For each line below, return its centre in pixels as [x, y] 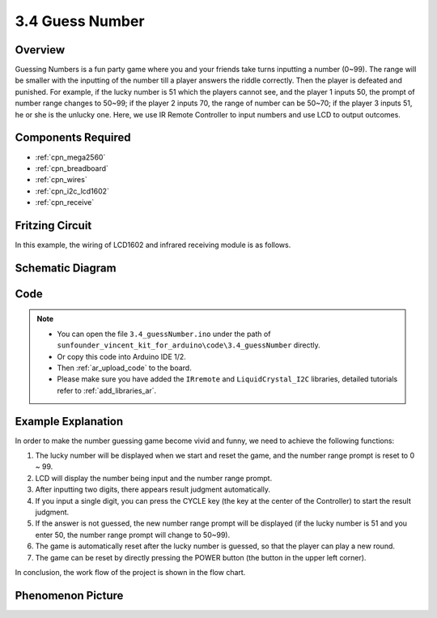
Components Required [73, 138]
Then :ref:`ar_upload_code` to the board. [124, 368]
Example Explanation [69, 421]
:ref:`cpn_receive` [65, 202]
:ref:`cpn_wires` [62, 180]
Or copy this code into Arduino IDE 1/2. [121, 356]
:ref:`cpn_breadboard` [72, 168]
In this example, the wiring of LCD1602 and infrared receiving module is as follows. [153, 245]
